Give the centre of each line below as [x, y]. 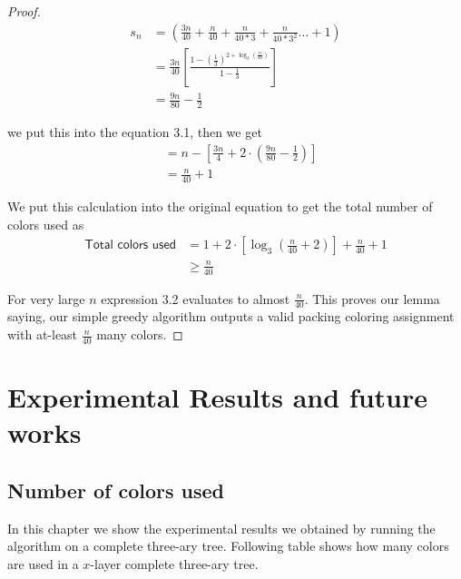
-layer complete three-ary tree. [174, 563]
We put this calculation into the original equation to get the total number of [220, 206]
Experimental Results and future [218, 397]
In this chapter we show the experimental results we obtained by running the [221, 528]
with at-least [43, 334]
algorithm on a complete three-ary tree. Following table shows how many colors [228, 546]
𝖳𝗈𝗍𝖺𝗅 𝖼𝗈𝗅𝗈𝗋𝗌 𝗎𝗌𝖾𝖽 [130, 245]
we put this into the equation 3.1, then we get [135, 132]
